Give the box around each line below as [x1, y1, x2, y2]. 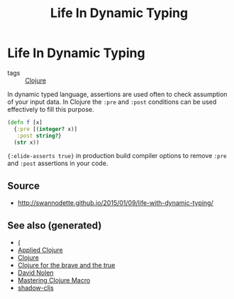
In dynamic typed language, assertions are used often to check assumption [7, 90, 228, 98]
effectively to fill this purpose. [7, 105, 94, 113]
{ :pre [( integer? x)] [13, 125, 78, 132]
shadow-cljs [17, 283, 55, 293]
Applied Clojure [17, 246, 63, 254]
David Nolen [17, 268, 55, 277]
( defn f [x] [7, 119, 43, 126]
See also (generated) [7, 219, 102, 231]
